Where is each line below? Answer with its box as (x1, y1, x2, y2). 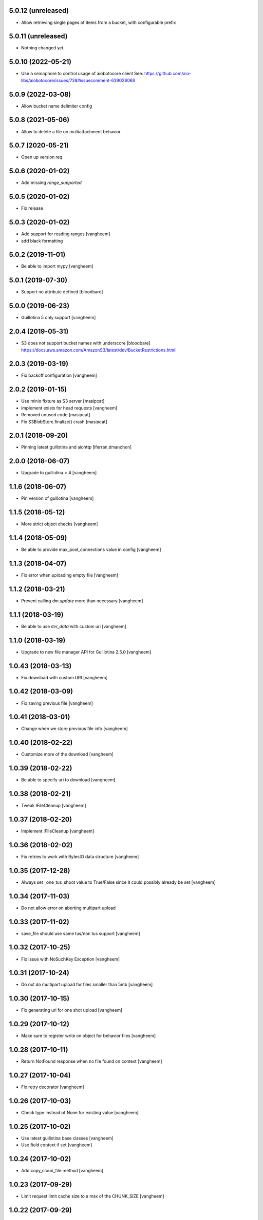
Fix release (21, 205, 43, 211)
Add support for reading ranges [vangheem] (21, 231, 111, 237)
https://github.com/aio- (144, 71, 191, 77)
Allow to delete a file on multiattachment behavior (21, 128, 121, 134)
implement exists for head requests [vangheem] (21, 405, 118, 411)
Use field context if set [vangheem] (21, 1142, 93, 1148)
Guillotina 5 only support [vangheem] (21, 315, 96, 321)
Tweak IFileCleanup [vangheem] (21, 803, 86, 809)
